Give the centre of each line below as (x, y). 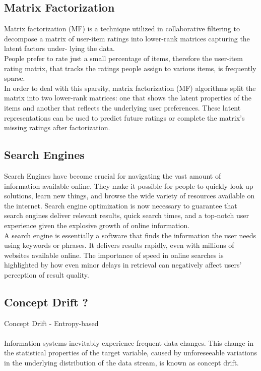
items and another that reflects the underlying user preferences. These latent (122, 107)
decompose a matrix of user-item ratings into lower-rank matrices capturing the (127, 38)
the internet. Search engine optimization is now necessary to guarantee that (121, 205)
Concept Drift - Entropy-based (51, 323)
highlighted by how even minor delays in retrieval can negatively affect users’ (123, 265)
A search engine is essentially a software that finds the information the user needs (130, 235)
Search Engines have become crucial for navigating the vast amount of (113, 175)
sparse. (15, 78)
